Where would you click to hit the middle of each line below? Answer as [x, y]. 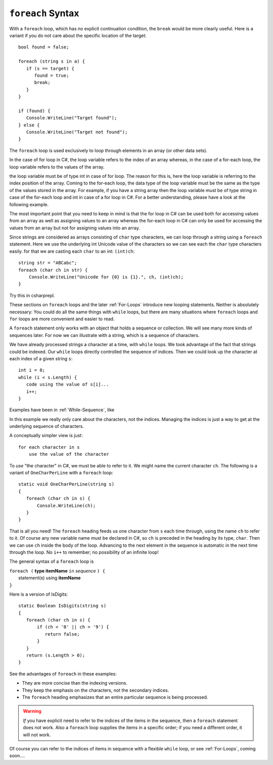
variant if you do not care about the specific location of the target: [78, 35]
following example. [29, 204]
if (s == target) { [50, 68]
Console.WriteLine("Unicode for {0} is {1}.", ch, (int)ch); [106, 277]
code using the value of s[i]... [67, 385]
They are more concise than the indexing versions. [75, 683]
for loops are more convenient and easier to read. [62, 319]
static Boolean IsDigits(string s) [62, 606]
